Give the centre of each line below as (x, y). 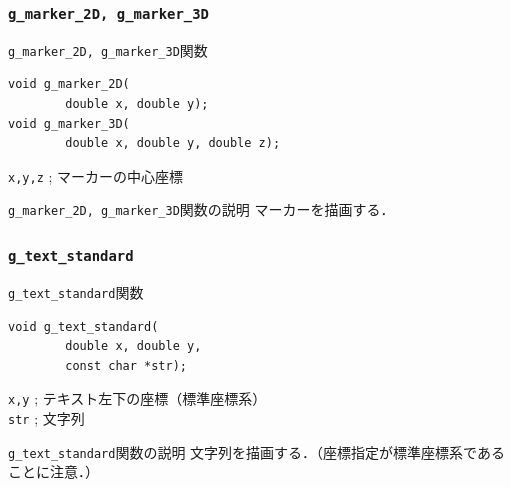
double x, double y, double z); (173, 143)
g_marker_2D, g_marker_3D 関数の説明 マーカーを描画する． (201, 209)
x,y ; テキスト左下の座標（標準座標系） (137, 398)
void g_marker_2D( (69, 84)
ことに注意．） (53, 471)
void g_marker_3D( (69, 123)
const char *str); (126, 365)
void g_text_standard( (83, 326)
